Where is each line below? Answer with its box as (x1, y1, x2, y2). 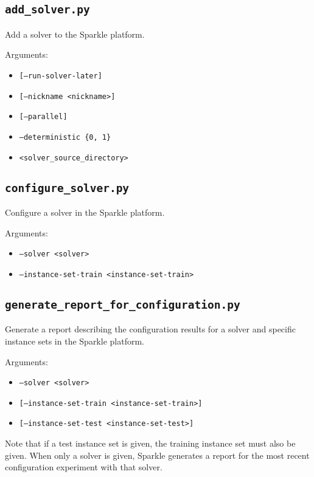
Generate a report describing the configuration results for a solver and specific (5, 323, 296, 335)
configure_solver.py (5, 181, 130, 194)
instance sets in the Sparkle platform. (5, 334, 144, 347)
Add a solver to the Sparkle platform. (5, 27, 145, 40)
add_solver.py (5, 3, 90, 16)
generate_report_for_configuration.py (5, 298, 240, 311)
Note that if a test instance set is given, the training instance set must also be (5, 437, 296, 450)
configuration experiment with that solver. (5, 461, 162, 473)
